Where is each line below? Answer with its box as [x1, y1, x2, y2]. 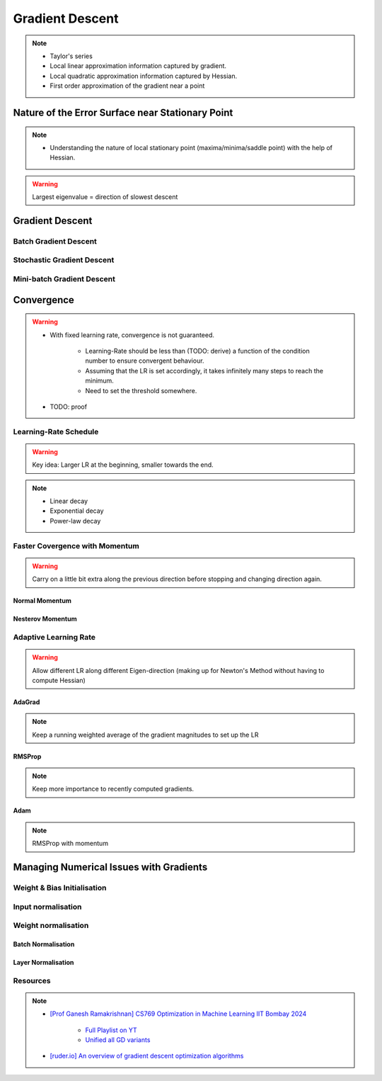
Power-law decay [50, 516, 101, 525]
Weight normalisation [13, 921, 89, 931]
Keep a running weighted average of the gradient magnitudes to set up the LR [32, 730, 259, 739]
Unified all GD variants [85, 1036, 151, 1044]
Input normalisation [13, 902, 82, 912]
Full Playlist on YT [85, 1026, 137, 1034]
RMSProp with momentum [32, 839, 109, 848]
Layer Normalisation [13, 958, 74, 966]
